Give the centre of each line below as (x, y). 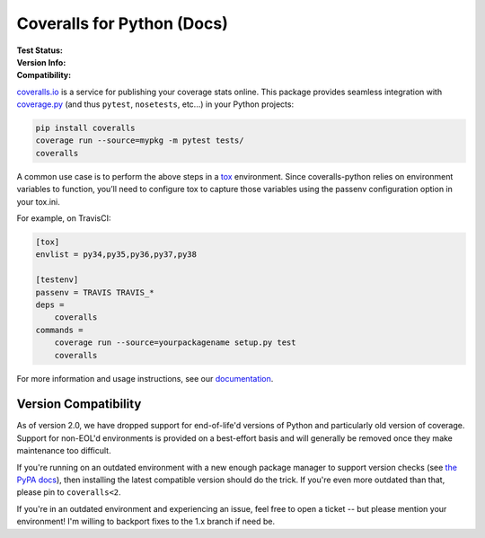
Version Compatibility (79, 404)
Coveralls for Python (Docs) (122, 23)
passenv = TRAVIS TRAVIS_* (95, 292)
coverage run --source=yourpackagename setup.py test (175, 343)
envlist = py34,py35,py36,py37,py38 (116, 255)
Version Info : (41, 62)
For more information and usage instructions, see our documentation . (145, 378)
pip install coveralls (85, 128)
